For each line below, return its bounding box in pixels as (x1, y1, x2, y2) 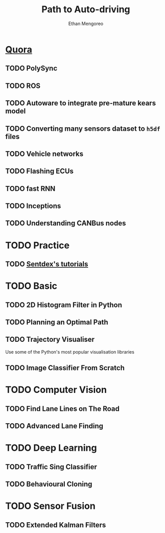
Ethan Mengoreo (68, 20, 104, 27)
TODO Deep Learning (5, 442, 97, 454)
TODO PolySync (5, 64, 58, 73)
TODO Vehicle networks (5, 149, 84, 158)
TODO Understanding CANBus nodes (5, 219, 126, 228)
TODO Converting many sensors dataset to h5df (5, 124, 161, 133)
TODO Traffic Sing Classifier (5, 462, 97, 471)
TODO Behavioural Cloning (5, 480, 92, 489)
